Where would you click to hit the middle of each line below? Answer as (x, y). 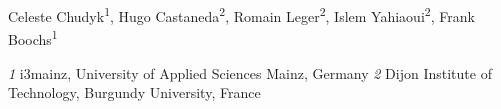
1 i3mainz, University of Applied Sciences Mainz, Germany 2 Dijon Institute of (250, 72)
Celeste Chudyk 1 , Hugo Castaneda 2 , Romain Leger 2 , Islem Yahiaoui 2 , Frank (241, 14)
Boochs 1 (33, 37)
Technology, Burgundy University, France (134, 92)
